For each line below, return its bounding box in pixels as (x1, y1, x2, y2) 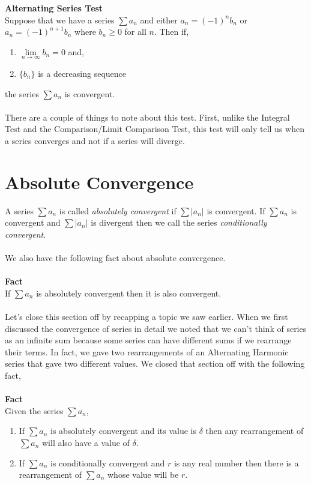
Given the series (5, 404, 64, 417)
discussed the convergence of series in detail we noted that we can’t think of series (5, 322, 307, 334)
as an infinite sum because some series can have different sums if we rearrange (5, 334, 292, 346)
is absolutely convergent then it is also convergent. (36, 286, 222, 299)
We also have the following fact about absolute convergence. (5, 252, 226, 264)
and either (140, 13, 178, 26)
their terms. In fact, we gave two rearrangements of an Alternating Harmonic (5, 345, 289, 358)
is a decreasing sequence (38, 67, 126, 79)
